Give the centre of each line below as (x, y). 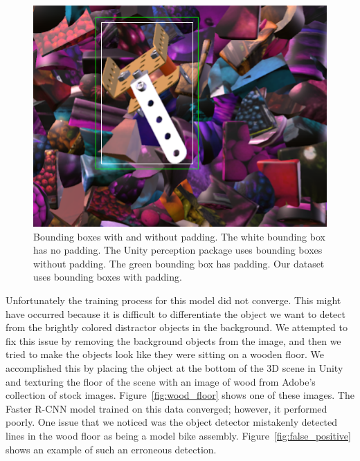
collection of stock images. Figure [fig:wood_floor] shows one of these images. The (180, 395)
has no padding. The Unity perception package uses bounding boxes (178, 250)
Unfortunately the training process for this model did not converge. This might (173, 300)
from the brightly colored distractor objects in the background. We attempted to (177, 327)
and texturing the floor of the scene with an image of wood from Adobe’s (161, 381)
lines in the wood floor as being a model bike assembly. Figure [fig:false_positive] (178, 435)
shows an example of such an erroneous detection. (111, 449)
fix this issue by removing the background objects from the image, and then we (173, 340)
